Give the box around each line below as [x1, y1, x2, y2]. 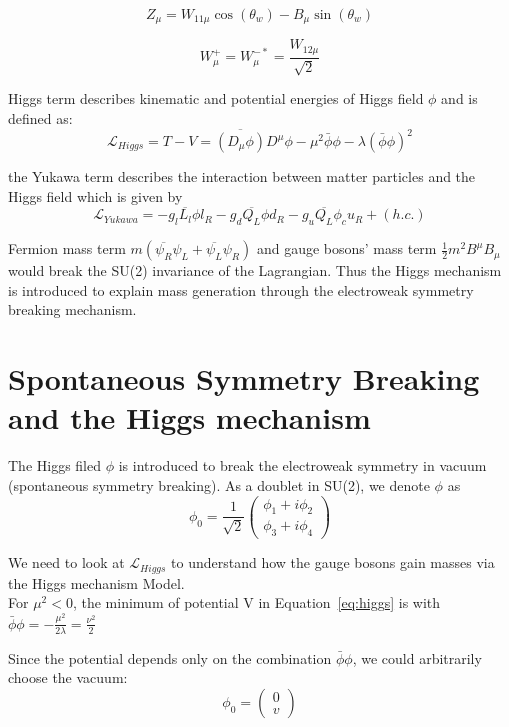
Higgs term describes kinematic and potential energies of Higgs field [8, 88, 424, 109]
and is [441, 88, 478, 109]
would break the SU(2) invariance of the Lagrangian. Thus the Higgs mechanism [8, 260, 502, 281]
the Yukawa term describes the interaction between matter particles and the [8, 166, 476, 187]
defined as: [8, 107, 73, 128]
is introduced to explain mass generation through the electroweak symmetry [8, 279, 474, 300]
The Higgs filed [8, 455, 102, 476]
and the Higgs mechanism [8, 397, 371, 438]
